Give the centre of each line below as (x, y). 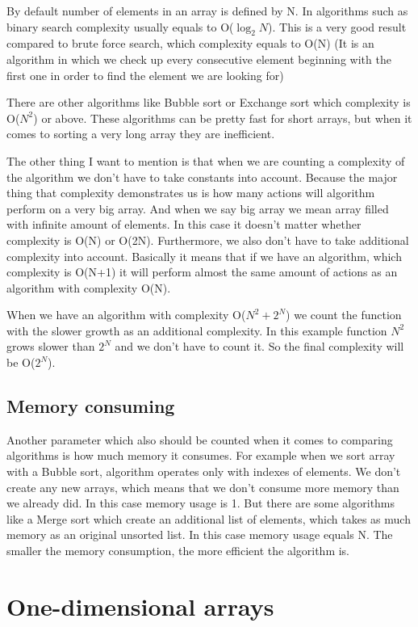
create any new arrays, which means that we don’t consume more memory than (203, 487)
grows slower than (51, 346)
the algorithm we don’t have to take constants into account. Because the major (202, 177)
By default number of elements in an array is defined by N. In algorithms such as (207, 11)
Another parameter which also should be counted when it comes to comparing (200, 439)
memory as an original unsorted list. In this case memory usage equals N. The (200, 534)
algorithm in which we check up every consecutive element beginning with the (199, 59)
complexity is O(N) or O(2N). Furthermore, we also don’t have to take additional (208, 240)
